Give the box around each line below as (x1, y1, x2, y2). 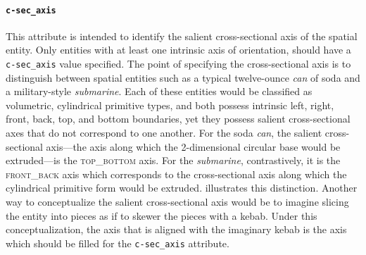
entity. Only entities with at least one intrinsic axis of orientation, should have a (6, 42, 351, 57)
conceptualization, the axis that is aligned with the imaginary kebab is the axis (6, 222, 347, 237)
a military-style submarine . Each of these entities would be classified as (6, 84, 313, 99)
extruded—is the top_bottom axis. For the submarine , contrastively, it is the (6, 153, 341, 168)
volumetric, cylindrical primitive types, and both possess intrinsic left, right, (6, 97, 334, 112)
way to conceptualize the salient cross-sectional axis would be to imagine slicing (6, 194, 349, 209)
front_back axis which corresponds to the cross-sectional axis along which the (6, 166, 347, 181)
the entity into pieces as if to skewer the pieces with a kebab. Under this (6, 208, 317, 223)
